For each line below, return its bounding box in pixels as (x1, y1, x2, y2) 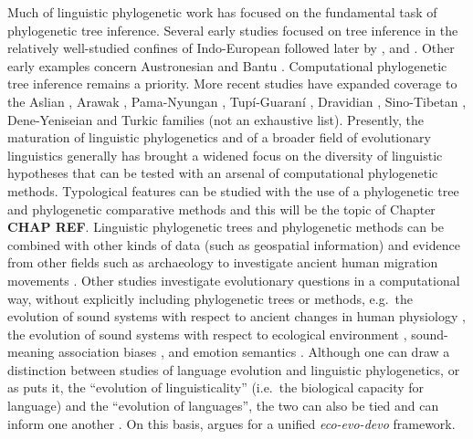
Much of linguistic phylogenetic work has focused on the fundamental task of (7, 3, 437, 21)
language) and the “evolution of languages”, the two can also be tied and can (7, 396, 439, 415)
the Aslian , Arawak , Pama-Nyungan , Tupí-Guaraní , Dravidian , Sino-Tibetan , (7, 91, 467, 110)
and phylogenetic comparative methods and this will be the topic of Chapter (7, 199, 436, 218)
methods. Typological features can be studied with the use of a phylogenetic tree (7, 181, 459, 200)
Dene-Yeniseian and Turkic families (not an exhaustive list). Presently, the (7, 110, 424, 129)
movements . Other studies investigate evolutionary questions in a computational (7, 270, 460, 289)
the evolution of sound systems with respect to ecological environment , (7, 324, 407, 343)
